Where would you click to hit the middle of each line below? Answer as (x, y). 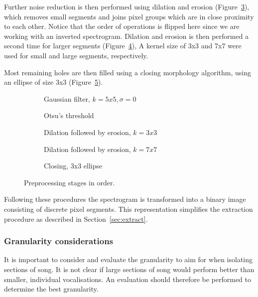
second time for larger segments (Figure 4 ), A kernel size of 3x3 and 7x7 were (123, 46)
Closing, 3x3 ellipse (73, 166)
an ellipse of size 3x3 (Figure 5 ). (54, 82)
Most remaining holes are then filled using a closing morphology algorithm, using (128, 72)
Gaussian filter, (67, 98)
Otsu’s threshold (69, 115)
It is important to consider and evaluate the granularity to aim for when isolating (128, 259)
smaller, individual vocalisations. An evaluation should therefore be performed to (128, 279)
